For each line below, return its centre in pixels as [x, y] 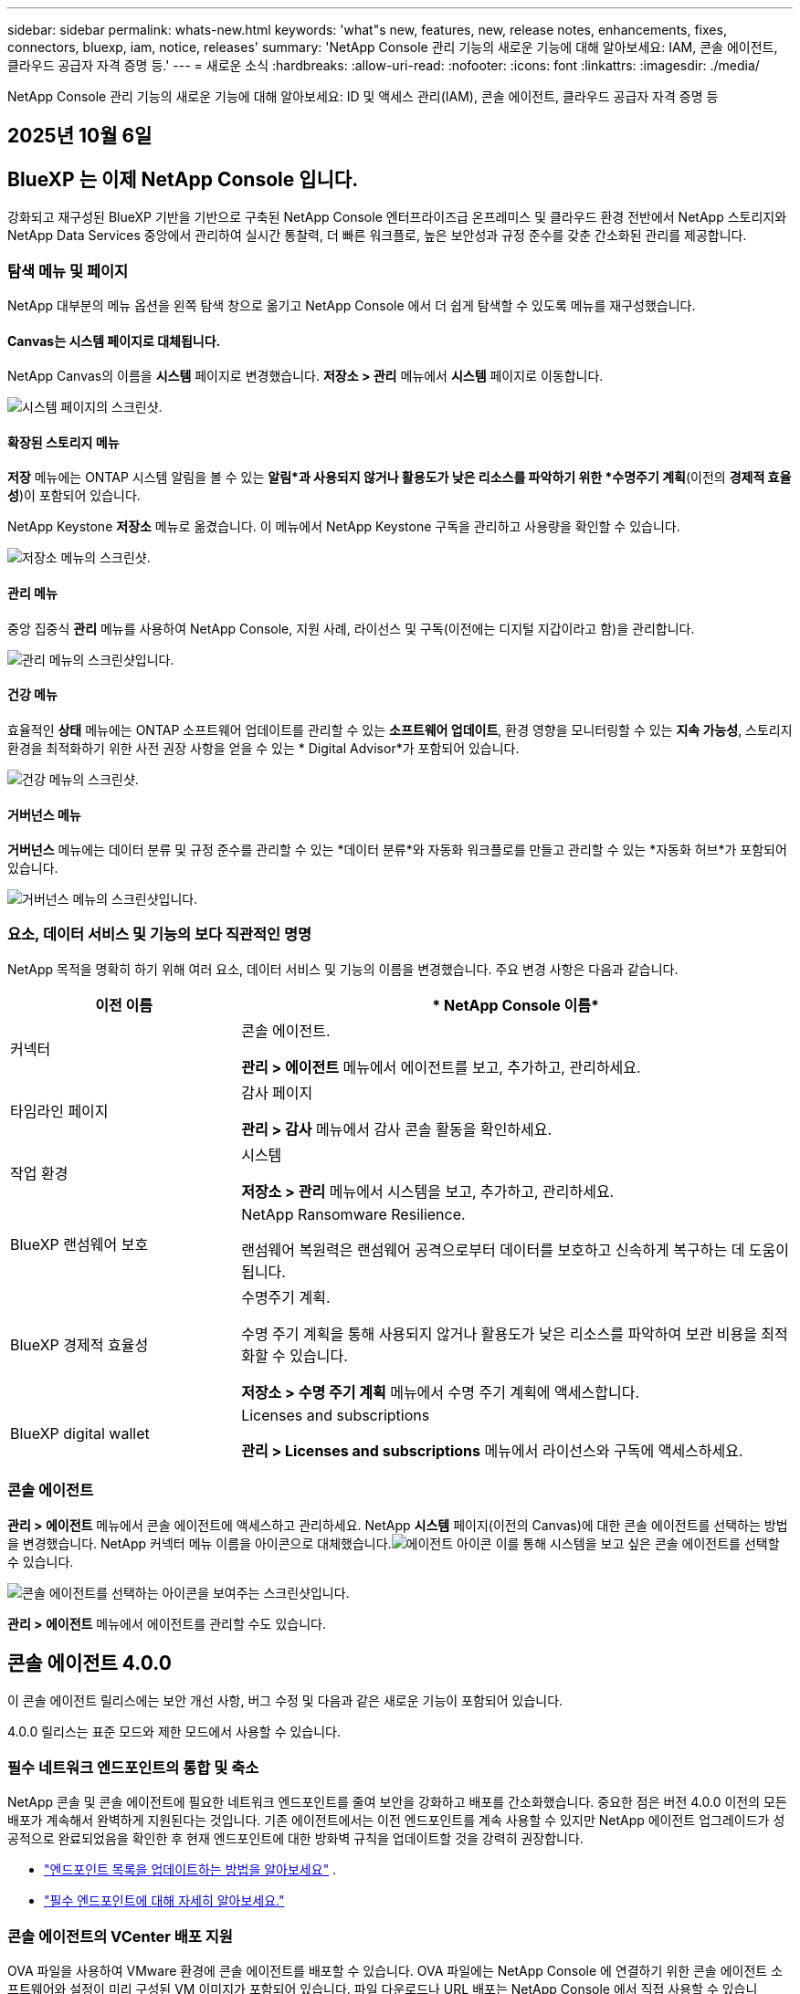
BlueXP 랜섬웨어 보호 [79, 1244]
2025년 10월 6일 [80, 136]
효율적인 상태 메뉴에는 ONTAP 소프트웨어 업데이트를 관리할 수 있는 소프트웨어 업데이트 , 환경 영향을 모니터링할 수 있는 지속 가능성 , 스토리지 [400, 729]
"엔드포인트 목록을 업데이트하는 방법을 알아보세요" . [190, 1870]
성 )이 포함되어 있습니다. [74, 496]
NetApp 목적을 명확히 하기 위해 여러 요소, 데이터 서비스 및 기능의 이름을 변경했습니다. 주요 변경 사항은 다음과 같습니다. [343, 969]
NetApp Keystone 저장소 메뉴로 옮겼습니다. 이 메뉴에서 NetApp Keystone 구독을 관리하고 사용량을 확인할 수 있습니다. [344, 527]
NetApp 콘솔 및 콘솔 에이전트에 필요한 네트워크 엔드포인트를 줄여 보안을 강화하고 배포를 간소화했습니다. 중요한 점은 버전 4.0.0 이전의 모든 [397, 1802]
